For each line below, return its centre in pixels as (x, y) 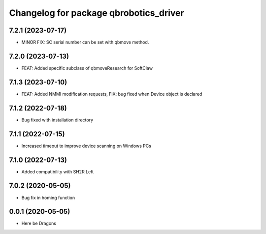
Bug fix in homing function (48, 197)
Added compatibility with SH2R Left (57, 172)
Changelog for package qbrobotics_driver (97, 13)
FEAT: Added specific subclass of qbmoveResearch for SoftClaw (87, 68)
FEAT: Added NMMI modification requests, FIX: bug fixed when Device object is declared (112, 94)
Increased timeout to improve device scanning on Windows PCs (86, 146)
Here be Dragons (39, 223)
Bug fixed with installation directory (57, 120)
